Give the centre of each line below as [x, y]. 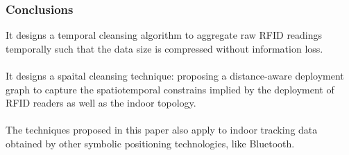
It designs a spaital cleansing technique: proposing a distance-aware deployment [175, 75]
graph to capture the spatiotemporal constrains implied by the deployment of [170, 89]
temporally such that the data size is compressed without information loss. [164, 48]
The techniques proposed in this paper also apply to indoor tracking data [162, 130]
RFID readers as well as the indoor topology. [101, 103]
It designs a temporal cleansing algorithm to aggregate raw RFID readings [164, 35]
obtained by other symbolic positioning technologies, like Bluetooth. [150, 143]
